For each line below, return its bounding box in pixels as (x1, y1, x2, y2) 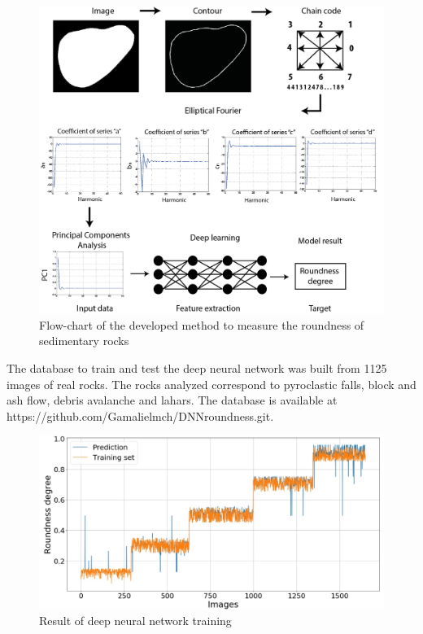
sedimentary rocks (39, 332, 129, 349)
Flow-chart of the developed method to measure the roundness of (39, 316, 364, 333)
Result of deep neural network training (39, 612, 232, 629)
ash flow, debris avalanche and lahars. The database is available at (7, 391, 338, 409)
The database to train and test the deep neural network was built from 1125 (7, 359, 387, 376)
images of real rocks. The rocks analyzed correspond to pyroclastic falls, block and (7, 375, 416, 392)
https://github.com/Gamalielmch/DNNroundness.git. (7, 407, 274, 424)
